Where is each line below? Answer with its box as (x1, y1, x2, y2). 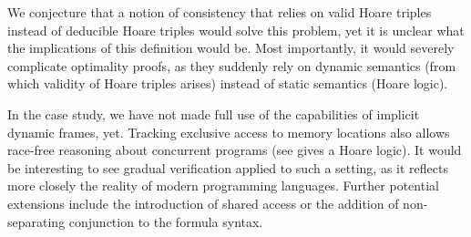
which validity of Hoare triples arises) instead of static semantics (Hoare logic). (7, 74, 448, 93)
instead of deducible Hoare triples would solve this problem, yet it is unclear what (7, 20, 465, 39)
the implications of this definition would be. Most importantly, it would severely (7, 38, 455, 57)
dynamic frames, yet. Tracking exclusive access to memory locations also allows (7, 122, 450, 141)
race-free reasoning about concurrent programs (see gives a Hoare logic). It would (7, 140, 462, 160)
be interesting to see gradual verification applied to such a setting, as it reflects (7, 158, 448, 177)
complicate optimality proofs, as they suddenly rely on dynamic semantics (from (7, 56, 456, 75)
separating (7, 211, 66, 231)
